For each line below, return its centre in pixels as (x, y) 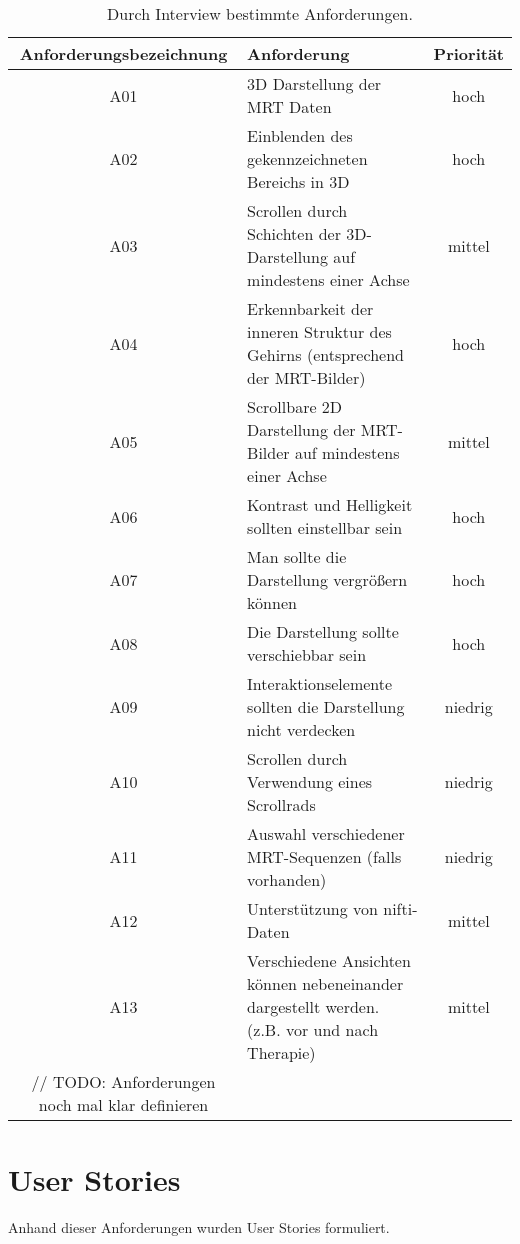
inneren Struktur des (319, 331)
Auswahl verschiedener (326, 833)
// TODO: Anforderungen (123, 1081)
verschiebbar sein (307, 654)
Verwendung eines (310, 781)
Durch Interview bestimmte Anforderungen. (260, 13)
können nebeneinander (325, 983)
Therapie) (281, 1052)
